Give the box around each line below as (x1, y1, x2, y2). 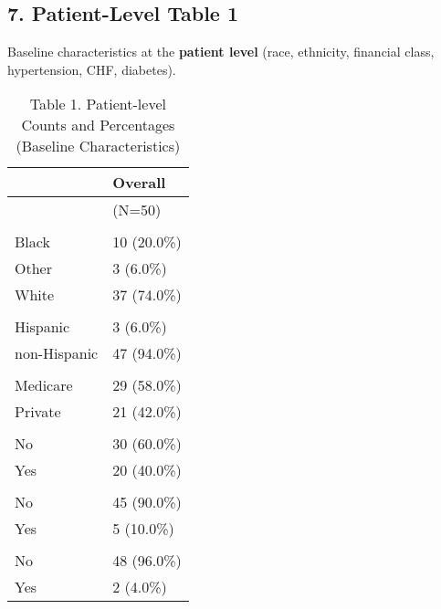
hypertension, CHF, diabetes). (7, 59, 176, 79)
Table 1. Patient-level (29, 93, 166, 115)
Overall (112, 172, 166, 194)
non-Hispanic (15, 342, 99, 364)
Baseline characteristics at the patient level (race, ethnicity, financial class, (7, 42, 435, 61)
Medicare (15, 374, 73, 396)
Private (15, 401, 61, 423)
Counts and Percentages (21, 114, 175, 136)
